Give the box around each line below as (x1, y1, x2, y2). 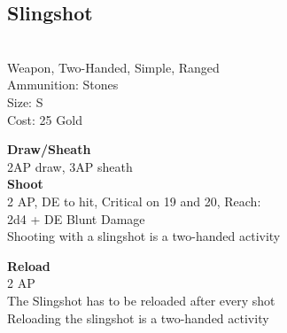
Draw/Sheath (7, 140, 91, 159)
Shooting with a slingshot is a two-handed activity (7, 227, 281, 245)
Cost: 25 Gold (7, 110, 82, 128)
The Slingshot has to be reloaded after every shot (7, 290, 275, 309)
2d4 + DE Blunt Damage (7, 209, 145, 228)
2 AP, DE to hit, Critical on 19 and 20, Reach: (7, 191, 261, 210)
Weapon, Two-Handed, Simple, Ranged (7, 58, 220, 76)
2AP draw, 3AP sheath (7, 157, 133, 175)
